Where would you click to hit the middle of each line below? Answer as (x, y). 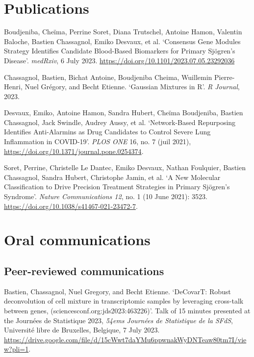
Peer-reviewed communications (84, 270)
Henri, (13, 87)
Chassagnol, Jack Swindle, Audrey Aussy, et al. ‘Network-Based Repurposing (120, 122)
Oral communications (77, 240)
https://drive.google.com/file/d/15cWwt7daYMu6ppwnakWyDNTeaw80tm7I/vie (125, 339)
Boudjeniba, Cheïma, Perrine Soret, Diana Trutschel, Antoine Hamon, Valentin (123, 32)
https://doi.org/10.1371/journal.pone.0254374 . (74, 151)
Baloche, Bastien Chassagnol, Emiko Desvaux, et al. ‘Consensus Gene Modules (122, 41)
